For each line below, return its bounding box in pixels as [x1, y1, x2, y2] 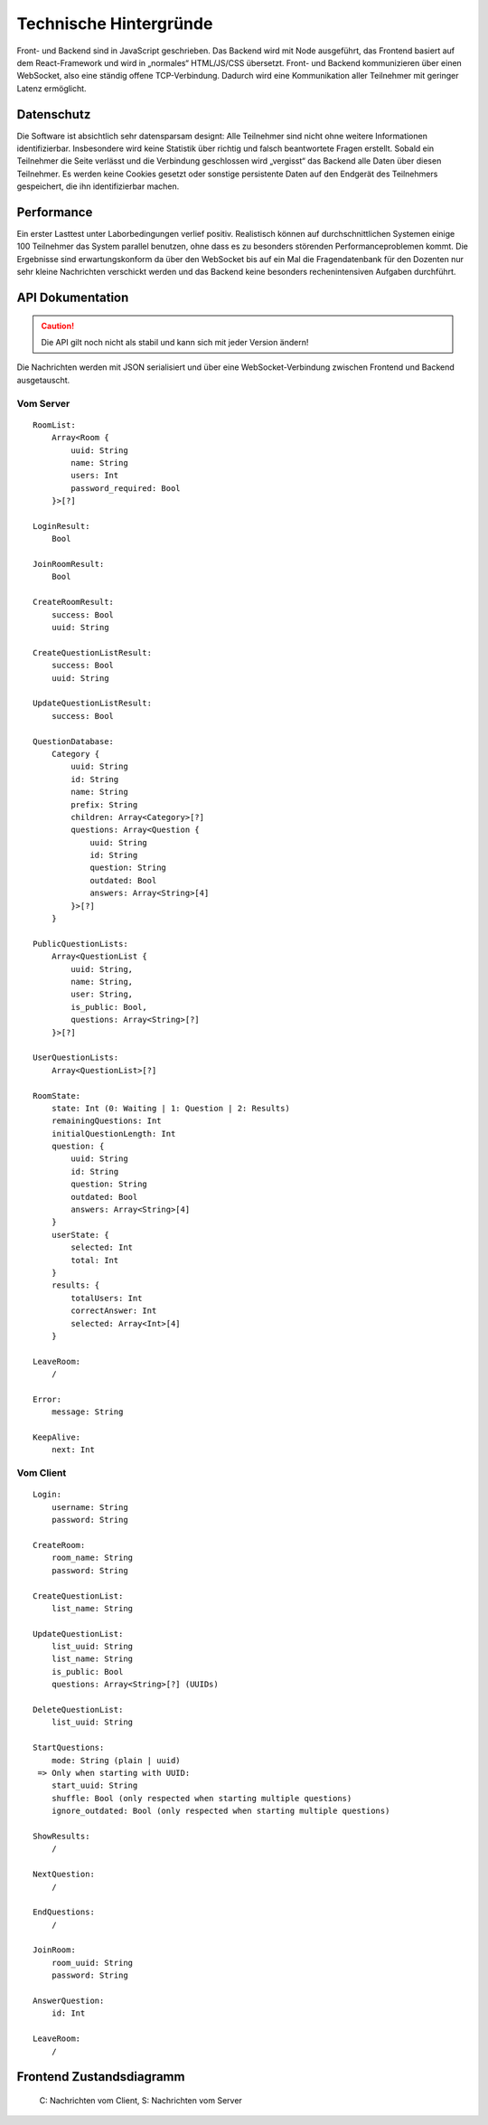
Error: [33, 1393, 62, 1404]
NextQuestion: [33, 1869, 95, 1880]
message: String [51, 1407, 124, 1417]
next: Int [51, 1445, 95, 1455]
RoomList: [33, 420, 76, 430]
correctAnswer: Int [70, 1306, 157, 1316]
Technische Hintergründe [16, 14, 213, 33]
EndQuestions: [33, 1907, 95, 1917]
